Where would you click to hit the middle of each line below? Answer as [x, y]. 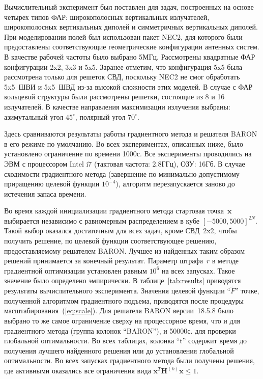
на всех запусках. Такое [198, 270]
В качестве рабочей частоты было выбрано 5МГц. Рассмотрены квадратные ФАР [130, 56]
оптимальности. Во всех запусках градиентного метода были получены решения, [129, 360]
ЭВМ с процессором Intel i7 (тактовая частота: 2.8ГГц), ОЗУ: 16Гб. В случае [125, 163]
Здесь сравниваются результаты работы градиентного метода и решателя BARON [131, 134]
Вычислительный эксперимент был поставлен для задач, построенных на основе [129, 7]
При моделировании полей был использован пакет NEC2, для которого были [123, 36]
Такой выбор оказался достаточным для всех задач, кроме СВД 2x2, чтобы [121, 231]
